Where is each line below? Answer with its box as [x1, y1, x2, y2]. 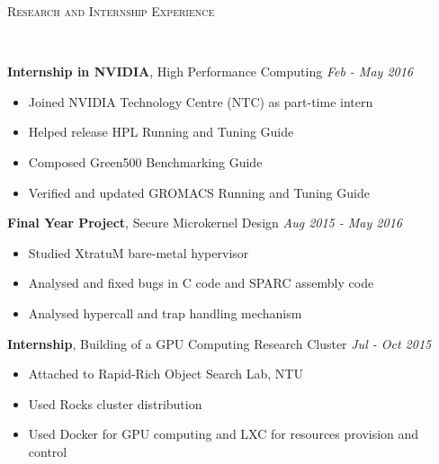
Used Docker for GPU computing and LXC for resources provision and [28, 424, 419, 443]
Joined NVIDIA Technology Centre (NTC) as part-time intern [28, 92, 373, 111]
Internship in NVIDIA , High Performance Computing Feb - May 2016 [7, 62, 413, 81]
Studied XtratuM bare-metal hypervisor [28, 243, 249, 262]
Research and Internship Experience [7, 2, 215, 20]
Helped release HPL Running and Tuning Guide [28, 122, 294, 141]
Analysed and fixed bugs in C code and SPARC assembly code [28, 273, 374, 292]
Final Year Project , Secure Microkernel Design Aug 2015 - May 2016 [7, 213, 402, 232]
